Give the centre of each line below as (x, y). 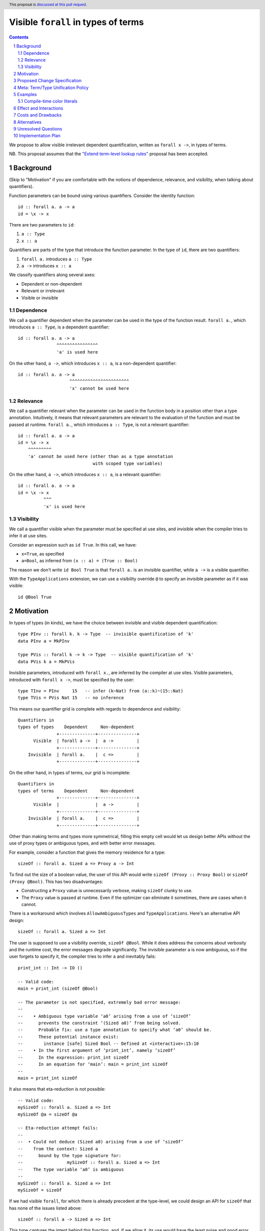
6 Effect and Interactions (38, 108)
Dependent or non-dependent (52, 284)
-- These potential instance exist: (68, 1037)
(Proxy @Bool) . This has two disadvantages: (56, 881)
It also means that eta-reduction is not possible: (57, 1089)
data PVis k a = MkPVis (46, 662)
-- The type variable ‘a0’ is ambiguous (71, 1169)
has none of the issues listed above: (45, 1208)
